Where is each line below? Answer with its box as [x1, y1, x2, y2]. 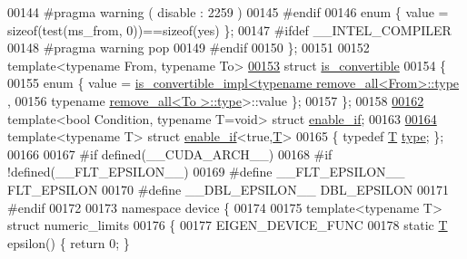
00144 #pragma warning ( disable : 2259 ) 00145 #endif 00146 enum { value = [7, 3, 449, 21]
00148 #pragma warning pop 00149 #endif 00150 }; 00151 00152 [7, 38, 370, 57]
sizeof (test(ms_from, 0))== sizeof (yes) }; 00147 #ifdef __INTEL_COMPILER [7, 20, 452, 39]
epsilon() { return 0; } [7, 233, 130, 252]
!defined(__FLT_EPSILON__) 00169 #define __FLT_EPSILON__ [7, 162, 405, 181]
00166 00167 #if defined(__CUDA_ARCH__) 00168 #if [7, 144, 333, 163]
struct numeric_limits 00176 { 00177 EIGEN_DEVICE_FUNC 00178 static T [7, 216, 448, 235]
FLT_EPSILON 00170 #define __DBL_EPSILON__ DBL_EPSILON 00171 [7, 179, 449, 198]
